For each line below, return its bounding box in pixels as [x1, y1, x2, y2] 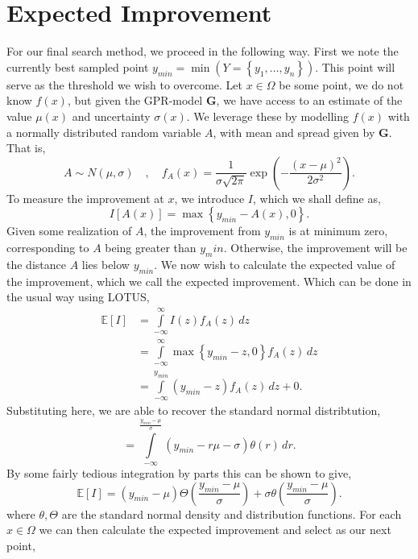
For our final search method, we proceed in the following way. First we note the [6, 43, 399, 60]
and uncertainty [72, 107, 151, 124]
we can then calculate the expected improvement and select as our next [39, 521, 391, 538]
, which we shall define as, [253, 189, 381, 206]
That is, [6, 139, 46, 156]
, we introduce [174, 189, 245, 206]
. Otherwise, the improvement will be [223, 239, 408, 256]
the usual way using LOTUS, [6, 288, 150, 305]
